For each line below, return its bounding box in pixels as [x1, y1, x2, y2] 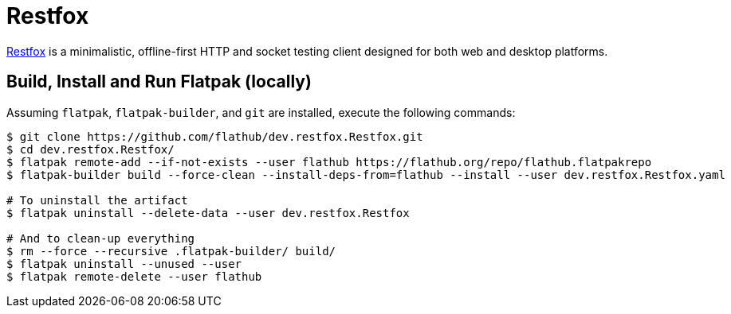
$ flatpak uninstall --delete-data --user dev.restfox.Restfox [6, 206, 410, 219]
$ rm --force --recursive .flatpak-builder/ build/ [6, 244, 336, 258]
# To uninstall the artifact [6, 193, 188, 207]
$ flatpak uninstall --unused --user [6, 257, 242, 270]
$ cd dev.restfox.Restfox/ [6, 142, 175, 156]
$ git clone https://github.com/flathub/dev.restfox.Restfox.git [6, 130, 423, 143]
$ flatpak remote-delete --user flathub [6, 269, 262, 283]
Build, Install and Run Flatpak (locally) [6, 72, 312, 92]
